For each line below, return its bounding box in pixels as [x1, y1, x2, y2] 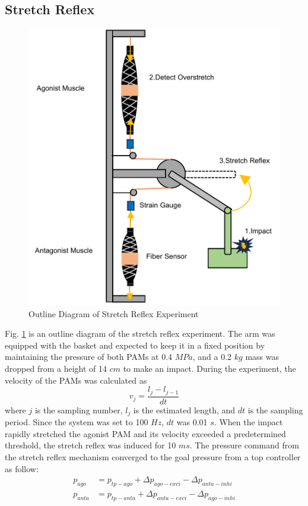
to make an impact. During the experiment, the [123, 362, 296, 375]
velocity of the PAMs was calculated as [5, 374, 147, 386]
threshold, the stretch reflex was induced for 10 [5, 439, 176, 451]
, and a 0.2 [192, 350, 232, 363]
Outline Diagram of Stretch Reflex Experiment [28, 307, 199, 320]
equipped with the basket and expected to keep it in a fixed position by [5, 339, 265, 351]
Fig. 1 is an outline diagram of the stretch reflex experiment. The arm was [5, 327, 275, 340]
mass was [245, 350, 279, 363]
